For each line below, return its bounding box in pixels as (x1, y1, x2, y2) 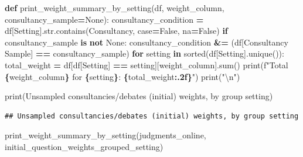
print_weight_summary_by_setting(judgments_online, (5, 129, 206, 141)
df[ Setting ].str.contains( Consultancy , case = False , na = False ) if (5, 25, 228, 37)
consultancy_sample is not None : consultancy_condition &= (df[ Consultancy (5, 36, 288, 48)
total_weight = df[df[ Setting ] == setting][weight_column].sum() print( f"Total (5, 58, 288, 71)
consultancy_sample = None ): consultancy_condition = (5, 13, 204, 25)
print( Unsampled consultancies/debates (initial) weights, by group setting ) (5, 90, 273, 102)
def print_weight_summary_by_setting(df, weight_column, (5, 2, 224, 13)
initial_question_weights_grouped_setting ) (5, 140, 164, 152)
